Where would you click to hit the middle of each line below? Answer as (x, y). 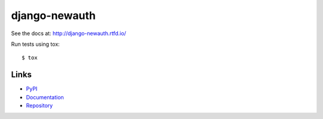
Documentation (45, 97)
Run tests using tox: (35, 44)
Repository (39, 106)
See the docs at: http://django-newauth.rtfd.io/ (69, 33)
